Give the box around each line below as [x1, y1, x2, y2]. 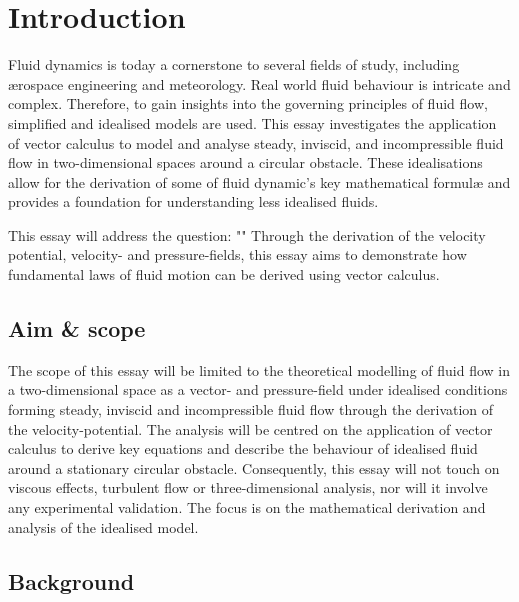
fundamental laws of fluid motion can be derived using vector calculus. [8, 264, 440, 285]
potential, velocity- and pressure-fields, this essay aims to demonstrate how [8, 244, 467, 265]
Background [8, 565, 135, 596]
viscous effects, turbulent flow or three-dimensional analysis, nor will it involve [8, 477, 488, 498]
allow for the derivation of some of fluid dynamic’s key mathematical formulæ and [8, 171, 511, 192]
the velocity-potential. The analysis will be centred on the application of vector [8, 418, 493, 439]
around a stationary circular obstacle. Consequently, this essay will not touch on [8, 457, 500, 478]
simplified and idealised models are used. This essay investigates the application [8, 112, 497, 133]
